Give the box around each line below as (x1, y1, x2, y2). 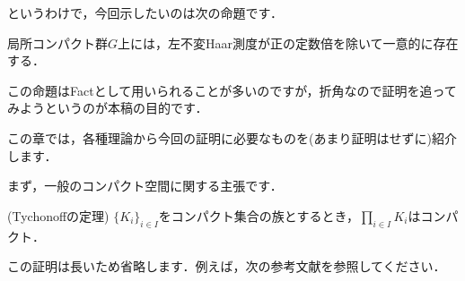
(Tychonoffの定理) (7, 206, 110, 225)
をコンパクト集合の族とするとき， (158, 206, 360, 225)
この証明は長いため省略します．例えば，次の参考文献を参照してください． (7, 257, 446, 276)
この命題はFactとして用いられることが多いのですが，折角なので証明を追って (7, 81, 457, 99)
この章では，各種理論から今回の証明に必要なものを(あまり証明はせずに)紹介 (7, 128, 457, 147)
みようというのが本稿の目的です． (7, 98, 208, 117)
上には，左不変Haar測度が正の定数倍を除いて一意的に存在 (118, 33, 459, 52)
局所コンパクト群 (7, 33, 108, 52)
